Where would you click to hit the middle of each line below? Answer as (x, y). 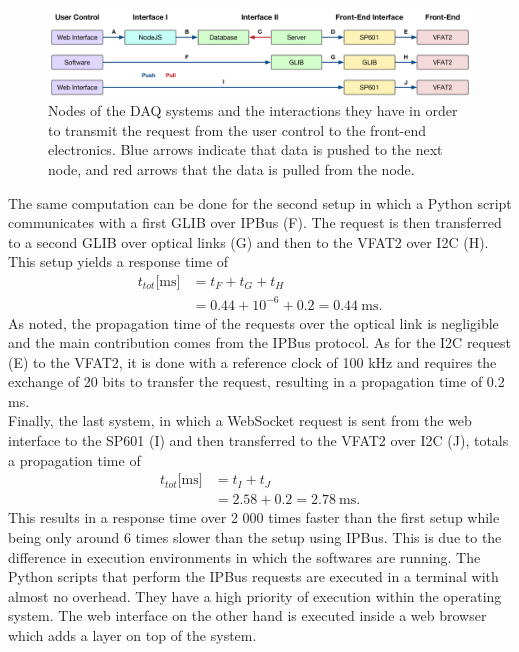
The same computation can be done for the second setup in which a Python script (260, 202)
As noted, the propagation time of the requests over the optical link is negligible (253, 322)
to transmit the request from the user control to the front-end (237, 129)
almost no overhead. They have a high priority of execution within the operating (255, 595)
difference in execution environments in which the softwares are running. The (244, 556)
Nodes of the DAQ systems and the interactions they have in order (253, 110)
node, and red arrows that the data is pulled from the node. (231, 168)
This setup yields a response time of (118, 261)
